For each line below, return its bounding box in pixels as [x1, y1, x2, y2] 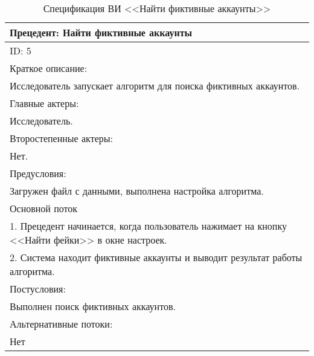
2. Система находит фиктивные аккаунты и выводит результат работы [10, 250, 303, 264]
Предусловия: [10, 166, 66, 180]
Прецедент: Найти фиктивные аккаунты [10, 25, 193, 39]
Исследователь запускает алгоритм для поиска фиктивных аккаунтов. [10, 79, 300, 92]
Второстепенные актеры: [10, 131, 113, 145]
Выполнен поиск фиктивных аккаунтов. [10, 299, 176, 313]
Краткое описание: [10, 61, 88, 75]
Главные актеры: [10, 96, 79, 110]
